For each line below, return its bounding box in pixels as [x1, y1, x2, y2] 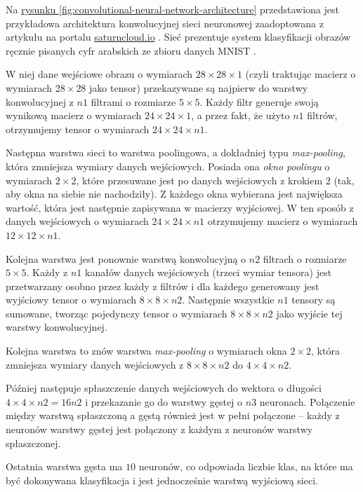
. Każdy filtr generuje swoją [199, 94, 319, 109]
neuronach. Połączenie [259, 394, 355, 409]
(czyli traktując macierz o [245, 67, 356, 81]
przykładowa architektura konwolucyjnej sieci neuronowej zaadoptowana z [6, 15, 324, 30]
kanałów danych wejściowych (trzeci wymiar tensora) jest [85, 265, 332, 280]
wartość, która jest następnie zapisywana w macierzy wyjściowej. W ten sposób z [6, 200, 354, 214]
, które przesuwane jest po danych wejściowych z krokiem [76, 172, 323, 187]
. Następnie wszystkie [182, 292, 275, 307]
